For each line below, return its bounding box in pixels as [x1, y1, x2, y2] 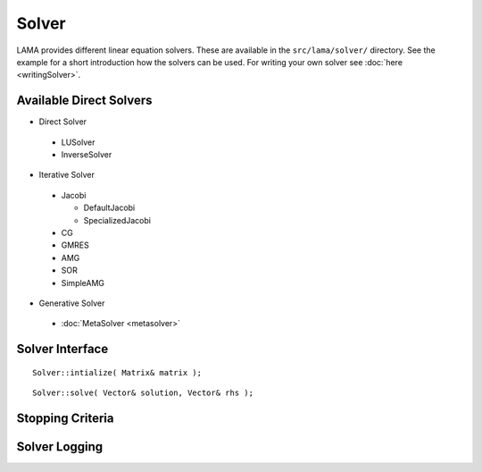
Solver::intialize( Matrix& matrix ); [32, 367, 203, 377]
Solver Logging [16, 439, 104, 454]
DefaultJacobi [83, 202, 136, 214]
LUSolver [61, 137, 96, 147]
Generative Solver [38, 298, 105, 308]
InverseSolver [61, 149, 112, 160]
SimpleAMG [61, 277, 105, 288]
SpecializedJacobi [83, 215, 152, 225]
